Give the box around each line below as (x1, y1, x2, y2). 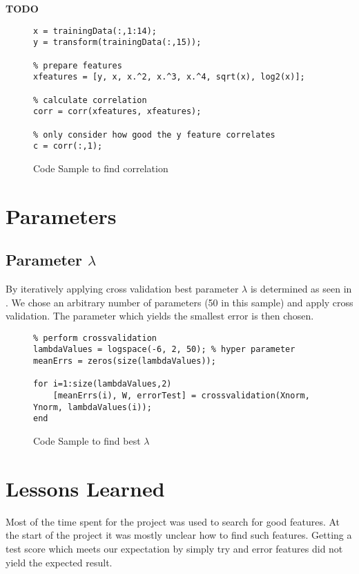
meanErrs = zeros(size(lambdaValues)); (33, 356, 216, 367)
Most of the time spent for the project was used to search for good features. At (6, 514, 340, 528)
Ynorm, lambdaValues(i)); (33, 402, 152, 412)
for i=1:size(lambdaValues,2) (33, 379, 172, 389)
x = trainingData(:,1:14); (33, 26, 157, 36)
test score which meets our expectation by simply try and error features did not (6, 541, 343, 555)
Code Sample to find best (33, 434, 141, 448)
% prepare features (33, 60, 122, 71)
